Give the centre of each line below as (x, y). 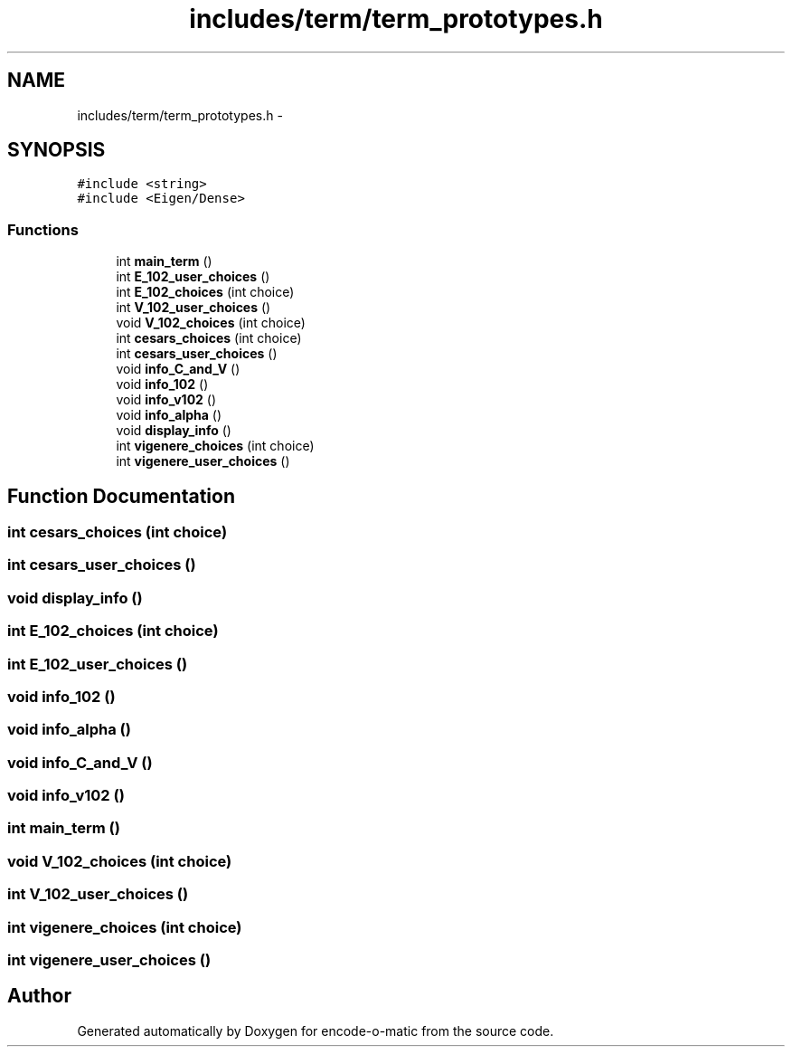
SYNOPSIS (57, 150)
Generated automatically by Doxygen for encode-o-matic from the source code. (316, 1030)
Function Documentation (121, 496)
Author (39, 996)
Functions (43, 229)
